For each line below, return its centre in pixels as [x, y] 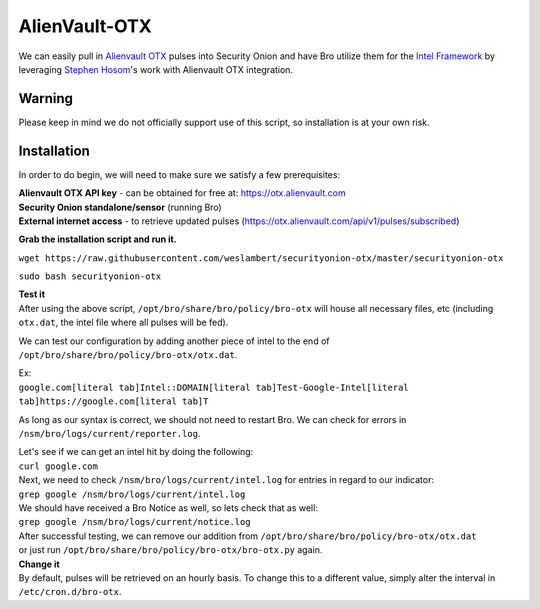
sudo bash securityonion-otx [90, 276]
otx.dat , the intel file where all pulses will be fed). [123, 322]
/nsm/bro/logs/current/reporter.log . [109, 433]
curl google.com [58, 466]
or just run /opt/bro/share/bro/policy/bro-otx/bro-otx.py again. [170, 550]
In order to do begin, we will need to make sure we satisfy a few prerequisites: [179, 174]
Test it [31, 294]
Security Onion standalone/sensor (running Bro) [120, 207]
